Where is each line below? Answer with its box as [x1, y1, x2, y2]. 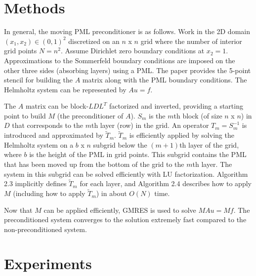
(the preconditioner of [57, 110, 124, 120]
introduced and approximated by [4, 130, 103, 140]
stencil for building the [4, 75, 73, 85]
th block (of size [173, 110, 222, 120]
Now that [4, 204, 33, 215]
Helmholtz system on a [4, 139, 74, 150]
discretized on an [68, 36, 120, 46]
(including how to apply [13, 188, 85, 198]
